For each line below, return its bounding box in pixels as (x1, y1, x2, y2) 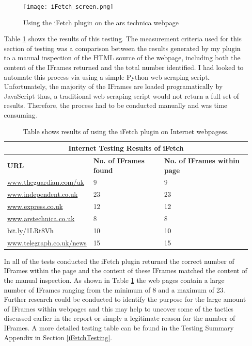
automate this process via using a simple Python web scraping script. (4, 71, 210, 82)
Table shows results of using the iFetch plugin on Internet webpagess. (23, 126, 229, 136)
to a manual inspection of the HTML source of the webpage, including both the (4, 52, 241, 63)
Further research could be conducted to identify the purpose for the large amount (4, 294, 246, 304)
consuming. (4, 110, 37, 120)
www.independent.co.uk (7, 189, 78, 199)
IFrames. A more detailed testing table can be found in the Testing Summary (4, 322, 234, 332)
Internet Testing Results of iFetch (68, 143, 184, 153)
